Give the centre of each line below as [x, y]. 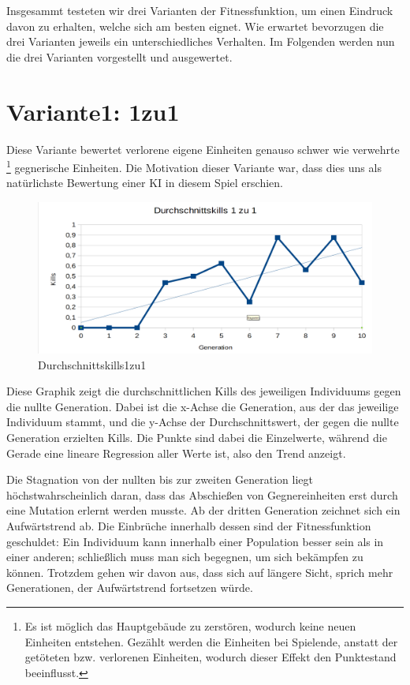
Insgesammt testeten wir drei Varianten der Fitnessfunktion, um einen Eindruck [200, 10]
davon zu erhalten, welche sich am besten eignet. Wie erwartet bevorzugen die [195, 26]
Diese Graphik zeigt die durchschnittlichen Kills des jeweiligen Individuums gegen [204, 391]
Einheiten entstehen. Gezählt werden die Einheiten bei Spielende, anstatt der [211, 641]
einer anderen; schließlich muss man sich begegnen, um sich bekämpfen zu [185, 557]
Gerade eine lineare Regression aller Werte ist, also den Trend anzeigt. [176, 453]
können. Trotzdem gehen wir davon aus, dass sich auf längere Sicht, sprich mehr [200, 572]
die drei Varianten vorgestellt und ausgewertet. [119, 56]
